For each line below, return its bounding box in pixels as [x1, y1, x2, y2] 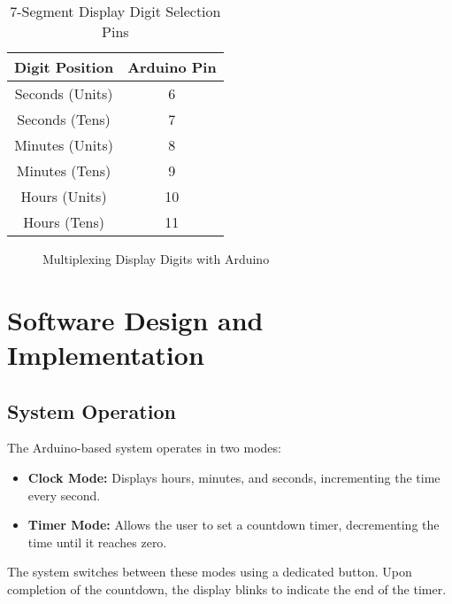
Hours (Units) [20, 186, 107, 206]
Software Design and [7, 301, 264, 337]
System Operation [7, 397, 176, 424]
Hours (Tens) [23, 212, 104, 232]
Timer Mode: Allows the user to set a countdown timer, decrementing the [27, 515, 440, 534]
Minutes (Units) [14, 135, 113, 155]
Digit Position [14, 57, 114, 77]
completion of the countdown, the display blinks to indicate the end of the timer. [7, 579, 447, 598]
